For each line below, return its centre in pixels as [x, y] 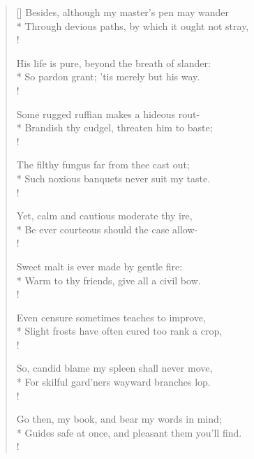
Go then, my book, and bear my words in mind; [119, 419]
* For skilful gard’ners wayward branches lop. [113, 382]
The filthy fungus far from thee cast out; [103, 165]
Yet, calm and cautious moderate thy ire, [104, 216]
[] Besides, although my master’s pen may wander [123, 12]
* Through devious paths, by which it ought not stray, [133, 25]
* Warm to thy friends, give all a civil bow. [109, 280]
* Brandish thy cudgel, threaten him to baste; [114, 127]
